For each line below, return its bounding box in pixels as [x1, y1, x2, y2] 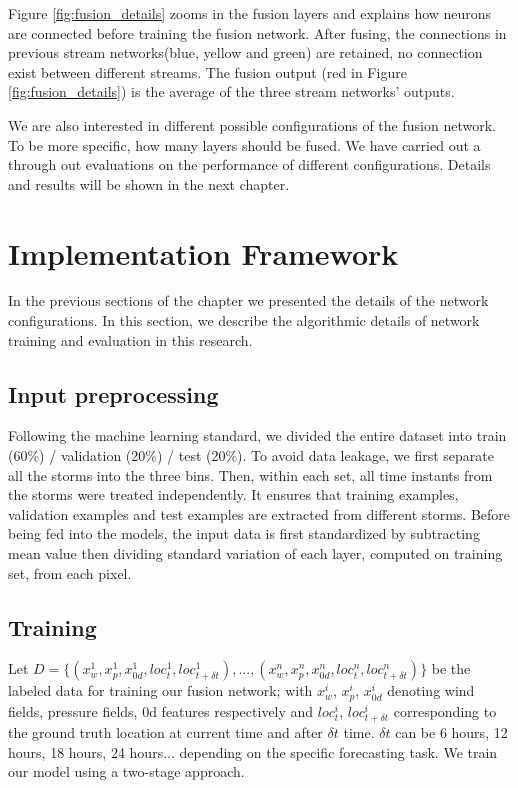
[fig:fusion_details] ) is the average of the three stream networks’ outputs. [8, 81, 455, 102]
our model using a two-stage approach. [8, 761, 245, 782]
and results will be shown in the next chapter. [8, 173, 290, 194]
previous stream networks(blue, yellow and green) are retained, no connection [8, 42, 483, 63]
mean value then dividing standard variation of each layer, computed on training [8, 543, 503, 564]
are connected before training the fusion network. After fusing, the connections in [8, 22, 507, 43]
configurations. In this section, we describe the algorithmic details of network [8, 310, 480, 331]
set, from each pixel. [8, 562, 132, 583]
